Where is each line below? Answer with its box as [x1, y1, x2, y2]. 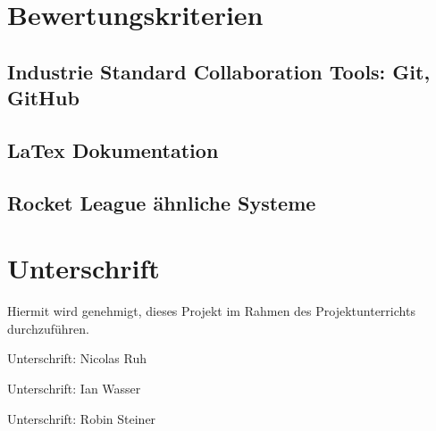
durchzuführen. [7, 319, 89, 337]
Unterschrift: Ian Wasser [7, 379, 141, 398]
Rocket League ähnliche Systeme [7, 188, 316, 216]
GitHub [7, 84, 80, 112]
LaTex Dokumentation [7, 136, 219, 163]
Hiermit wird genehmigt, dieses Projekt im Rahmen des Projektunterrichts [7, 302, 415, 320]
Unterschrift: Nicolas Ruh [7, 349, 147, 368]
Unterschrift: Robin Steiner [7, 409, 156, 427]
